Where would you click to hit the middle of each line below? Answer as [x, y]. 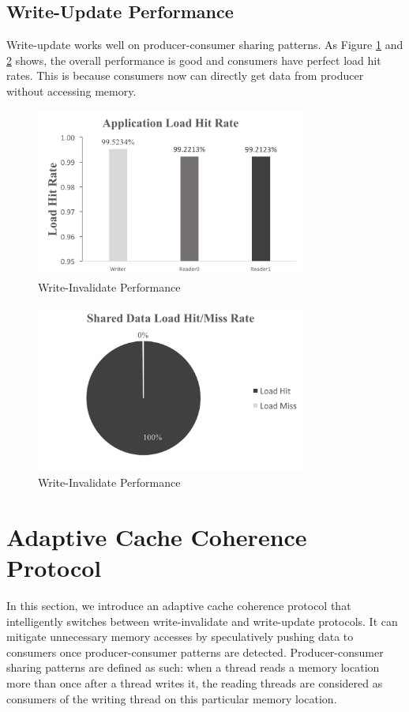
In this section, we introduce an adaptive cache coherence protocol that [179, 605]
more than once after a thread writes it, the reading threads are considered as [195, 682]
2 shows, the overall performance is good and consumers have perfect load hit [194, 60]
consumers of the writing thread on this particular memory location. [172, 698]
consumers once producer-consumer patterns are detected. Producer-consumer [195, 652]
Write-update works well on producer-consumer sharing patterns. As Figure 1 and [205, 45]
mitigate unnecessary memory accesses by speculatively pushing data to [180, 637]
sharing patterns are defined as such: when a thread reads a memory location [193, 667]
